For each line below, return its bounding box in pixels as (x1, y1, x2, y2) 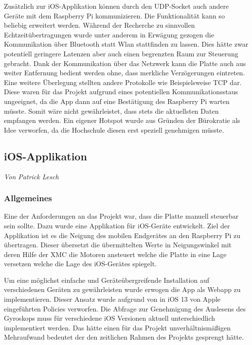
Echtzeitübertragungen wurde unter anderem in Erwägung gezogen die (4, 29, 214, 39)
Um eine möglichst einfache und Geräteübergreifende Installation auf (4, 275, 209, 285)
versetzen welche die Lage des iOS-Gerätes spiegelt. (4, 259, 157, 269)
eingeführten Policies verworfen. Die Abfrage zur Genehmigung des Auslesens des (4, 303, 246, 313)
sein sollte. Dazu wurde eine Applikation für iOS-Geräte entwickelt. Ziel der (4, 220, 230, 230)
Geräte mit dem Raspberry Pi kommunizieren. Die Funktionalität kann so (4, 10, 225, 20)
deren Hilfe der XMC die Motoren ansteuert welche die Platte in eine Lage (4, 249, 227, 259)
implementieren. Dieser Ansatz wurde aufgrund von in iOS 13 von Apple (4, 294, 221, 304)
